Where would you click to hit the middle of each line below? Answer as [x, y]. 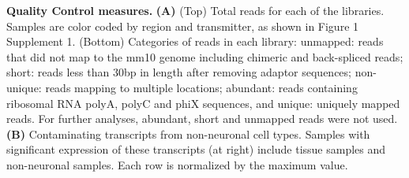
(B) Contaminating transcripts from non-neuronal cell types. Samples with [188, 133]
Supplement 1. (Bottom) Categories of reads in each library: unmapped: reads [195, 41]
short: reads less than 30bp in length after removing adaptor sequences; [179, 72]
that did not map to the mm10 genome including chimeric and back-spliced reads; [205, 56]
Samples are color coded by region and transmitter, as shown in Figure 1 [183, 26]
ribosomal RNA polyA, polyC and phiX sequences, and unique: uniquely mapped [203, 103]
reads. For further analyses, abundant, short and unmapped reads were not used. [202, 119]
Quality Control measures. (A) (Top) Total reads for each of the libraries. [195, 10]
